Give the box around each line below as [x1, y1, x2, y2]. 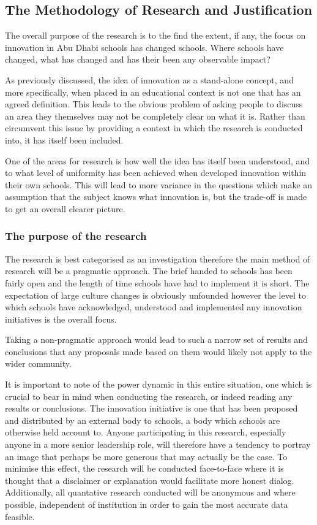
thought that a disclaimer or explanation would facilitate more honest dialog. [5, 473, 294, 486]
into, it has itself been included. [5, 133, 124, 146]
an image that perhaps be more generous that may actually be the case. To [5, 450, 288, 462]
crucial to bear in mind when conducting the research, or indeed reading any [5, 389, 293, 402]
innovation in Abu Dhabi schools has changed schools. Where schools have [5, 40, 284, 53]
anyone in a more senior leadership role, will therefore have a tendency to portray [5, 438, 311, 451]
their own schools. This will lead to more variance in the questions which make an [5, 178, 313, 191]
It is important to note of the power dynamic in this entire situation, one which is [5, 378, 312, 391]
